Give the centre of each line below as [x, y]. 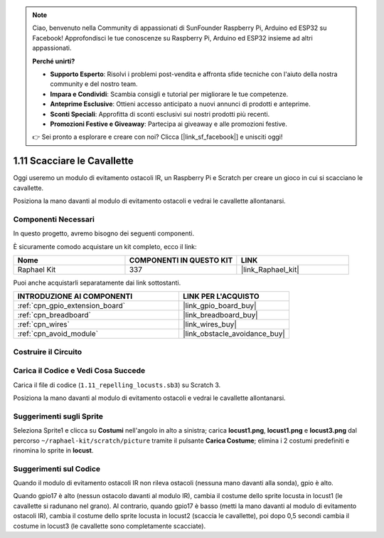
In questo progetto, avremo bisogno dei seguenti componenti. [104, 233]
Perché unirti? [54, 61]
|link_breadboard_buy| [220, 315]
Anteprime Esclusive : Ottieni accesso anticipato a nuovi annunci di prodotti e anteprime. [180, 104]
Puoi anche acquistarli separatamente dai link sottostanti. [97, 283]
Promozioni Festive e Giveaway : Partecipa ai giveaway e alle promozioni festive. [169, 124]
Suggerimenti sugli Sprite [58, 416]
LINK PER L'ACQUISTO [221, 297]
